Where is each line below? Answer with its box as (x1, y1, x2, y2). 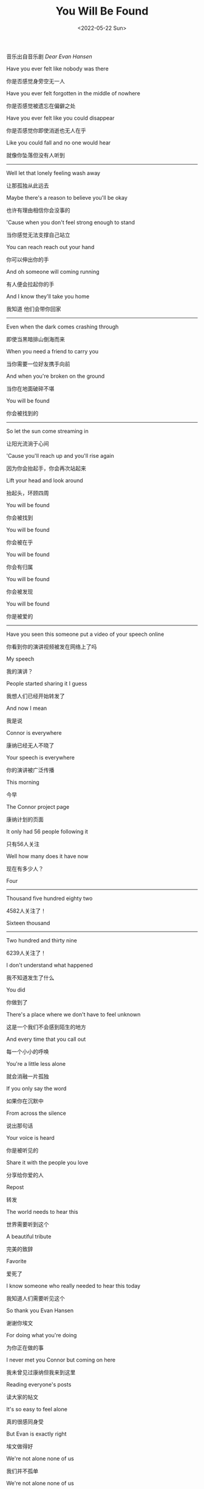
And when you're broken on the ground (6, 372, 105, 380)
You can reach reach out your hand (6, 243, 95, 250)
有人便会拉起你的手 (6, 281, 55, 288)
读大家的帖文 (6, 1393, 38, 1400)
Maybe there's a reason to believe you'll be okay (6, 194, 127, 201)
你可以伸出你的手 (6, 256, 49, 263)
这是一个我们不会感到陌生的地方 (6, 1023, 86, 1031)
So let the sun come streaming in (6, 427, 89, 435)
